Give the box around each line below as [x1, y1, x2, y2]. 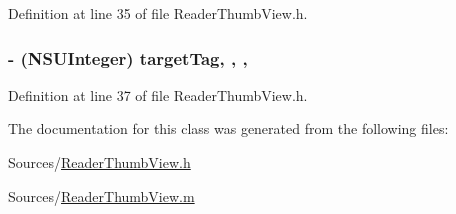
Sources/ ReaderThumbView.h [8, 152, 191, 172]
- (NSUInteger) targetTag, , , [8, 45, 248, 70]
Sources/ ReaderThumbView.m [8, 185, 195, 206]
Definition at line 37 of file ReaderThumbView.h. [8, 84, 308, 105]
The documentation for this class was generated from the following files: [8, 118, 449, 139]
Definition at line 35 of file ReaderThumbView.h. [8, 3, 308, 23]
